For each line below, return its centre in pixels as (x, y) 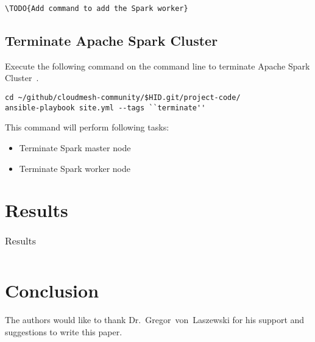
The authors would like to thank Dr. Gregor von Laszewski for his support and (155, 320)
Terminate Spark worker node (75, 168)
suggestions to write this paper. (64, 331)
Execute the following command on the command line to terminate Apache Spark (157, 66)
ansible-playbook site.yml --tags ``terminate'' (105, 108)
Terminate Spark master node (75, 147)
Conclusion (52, 290)
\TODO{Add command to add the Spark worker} (97, 9)
